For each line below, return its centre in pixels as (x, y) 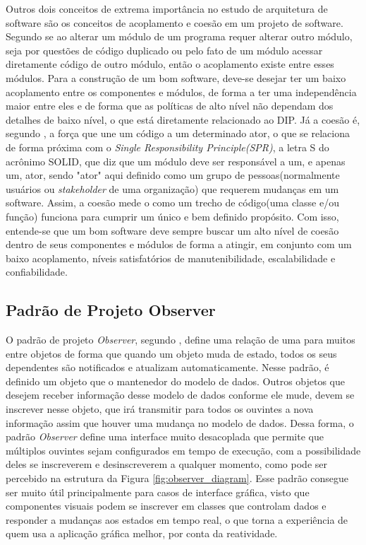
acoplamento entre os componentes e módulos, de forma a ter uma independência (181, 92)
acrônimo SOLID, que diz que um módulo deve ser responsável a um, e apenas (176, 161)
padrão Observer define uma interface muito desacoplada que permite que (165, 436)
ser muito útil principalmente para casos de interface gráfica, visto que (158, 492)
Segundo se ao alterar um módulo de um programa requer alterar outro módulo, (179, 36)
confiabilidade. (37, 272)
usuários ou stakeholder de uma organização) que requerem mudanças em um (172, 188)
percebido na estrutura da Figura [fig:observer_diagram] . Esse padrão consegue (177, 478)
